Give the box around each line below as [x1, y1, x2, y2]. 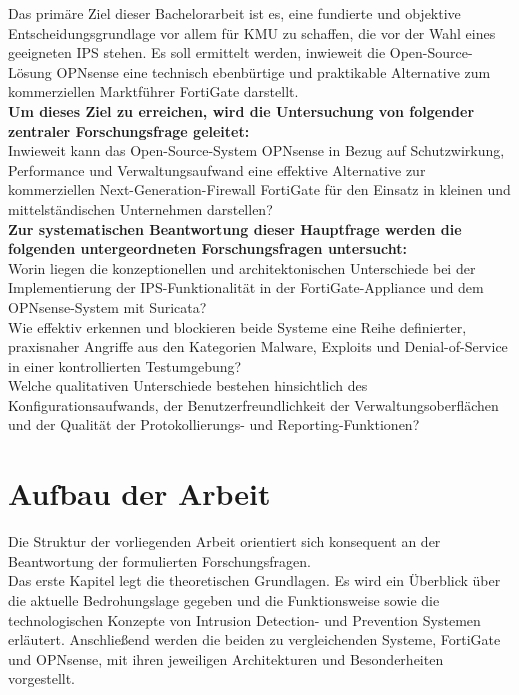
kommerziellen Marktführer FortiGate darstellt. [8, 81, 299, 102]
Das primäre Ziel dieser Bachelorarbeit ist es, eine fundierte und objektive [8, 3, 461, 23]
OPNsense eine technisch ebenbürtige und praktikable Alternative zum [56, 61, 491, 82]
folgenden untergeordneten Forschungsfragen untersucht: [8, 238, 407, 259]
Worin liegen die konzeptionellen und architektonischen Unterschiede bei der [8, 257, 476, 278]
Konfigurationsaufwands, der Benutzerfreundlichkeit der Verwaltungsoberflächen [8, 394, 499, 415]
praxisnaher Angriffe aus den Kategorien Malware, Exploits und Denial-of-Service [8, 336, 508, 357]
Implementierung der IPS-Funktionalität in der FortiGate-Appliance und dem [8, 277, 484, 298]
